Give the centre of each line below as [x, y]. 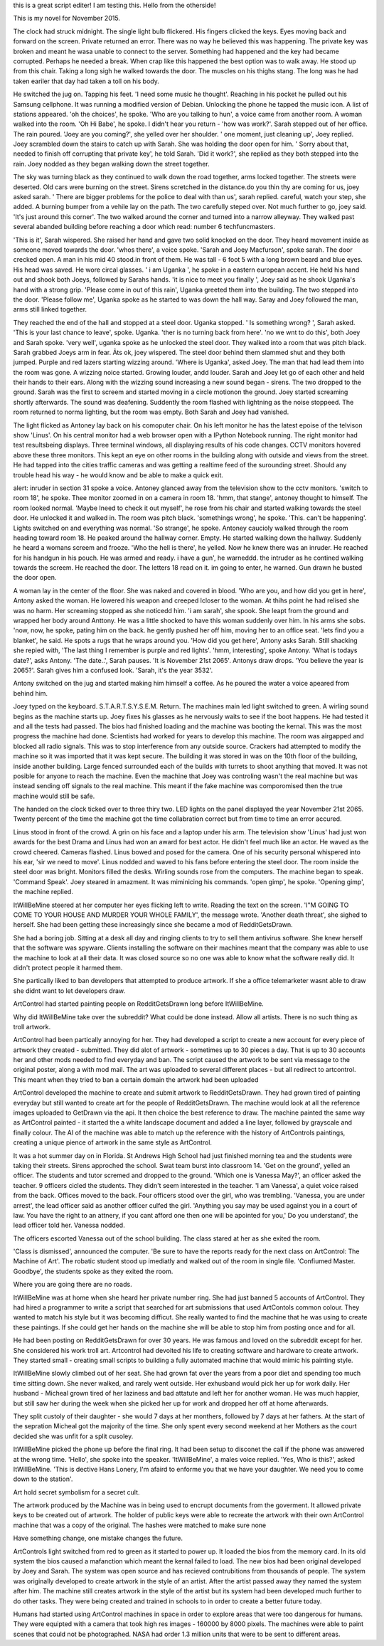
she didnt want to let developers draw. [69, 991]
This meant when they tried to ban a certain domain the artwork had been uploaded [136, 1079]
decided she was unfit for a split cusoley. [73, 1436]
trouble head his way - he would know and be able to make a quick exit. [118, 475]
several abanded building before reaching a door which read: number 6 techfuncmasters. [144, 227]
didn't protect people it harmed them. [68, 967]
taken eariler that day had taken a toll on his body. [86, 81]
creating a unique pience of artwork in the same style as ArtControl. [113, 1142]
